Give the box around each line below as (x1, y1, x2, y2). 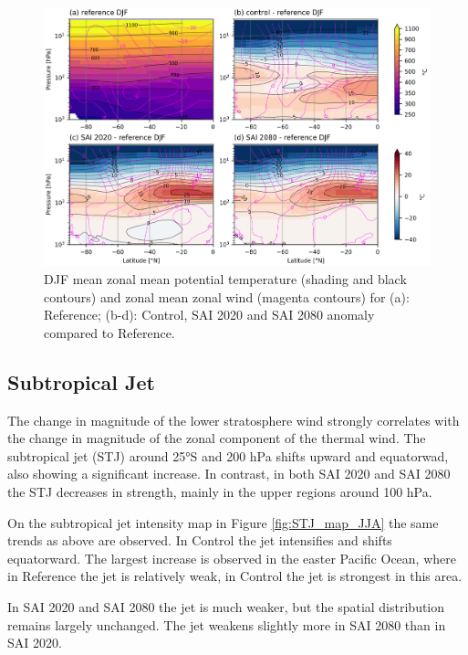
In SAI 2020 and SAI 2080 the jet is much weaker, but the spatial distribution (7, 597, 445, 616)
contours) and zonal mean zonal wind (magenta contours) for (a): (44, 287, 410, 306)
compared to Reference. (44, 322, 175, 342)
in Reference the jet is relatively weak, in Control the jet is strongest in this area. (7, 566, 463, 586)
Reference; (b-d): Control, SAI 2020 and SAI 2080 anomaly (44, 305, 375, 324)
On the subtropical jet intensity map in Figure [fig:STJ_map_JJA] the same (7, 512, 439, 532)
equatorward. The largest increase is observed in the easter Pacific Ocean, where (7, 548, 456, 567)
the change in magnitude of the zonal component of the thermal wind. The (7, 428, 426, 448)
